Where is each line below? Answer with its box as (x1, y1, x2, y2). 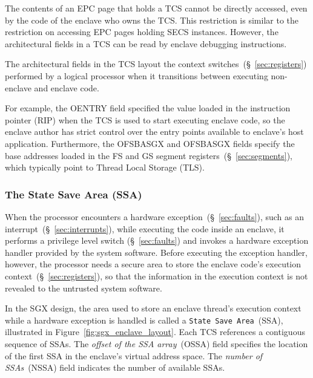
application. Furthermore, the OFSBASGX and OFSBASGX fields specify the (5, 137, 295, 149)
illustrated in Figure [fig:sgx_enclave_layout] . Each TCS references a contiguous (5, 325, 305, 338)
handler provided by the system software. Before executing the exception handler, (5, 246, 308, 258)
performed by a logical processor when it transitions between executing (5, 69, 268, 82)
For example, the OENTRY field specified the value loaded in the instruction (5, 102, 291, 114)
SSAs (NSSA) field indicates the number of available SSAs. (5, 361, 225, 374)
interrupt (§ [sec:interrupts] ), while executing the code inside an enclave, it (5, 222, 285, 235)
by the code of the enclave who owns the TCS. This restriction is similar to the (5, 13, 299, 26)
